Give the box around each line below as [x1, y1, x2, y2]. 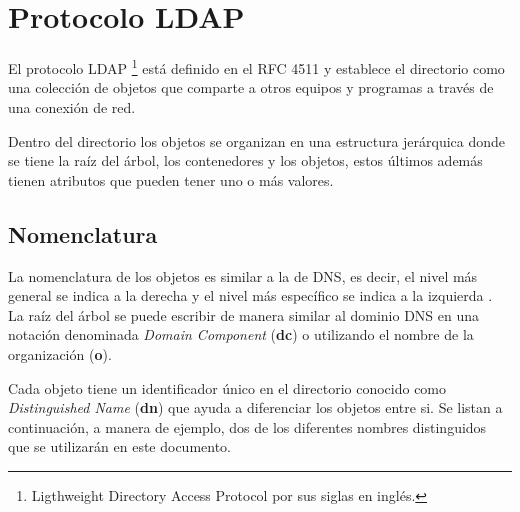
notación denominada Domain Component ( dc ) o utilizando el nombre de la [8, 324, 474, 345]
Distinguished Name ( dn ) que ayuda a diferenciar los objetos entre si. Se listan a [8, 397, 503, 418]
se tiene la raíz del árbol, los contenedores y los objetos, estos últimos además [8, 150, 483, 171]
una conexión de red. [8, 96, 136, 117]
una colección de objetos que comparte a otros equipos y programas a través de [8, 77, 494, 98]
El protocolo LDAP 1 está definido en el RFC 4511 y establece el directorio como [8, 55, 505, 78]
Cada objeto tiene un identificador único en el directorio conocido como [8, 377, 447, 398]
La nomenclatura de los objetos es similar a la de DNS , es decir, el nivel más [8, 265, 478, 286]
